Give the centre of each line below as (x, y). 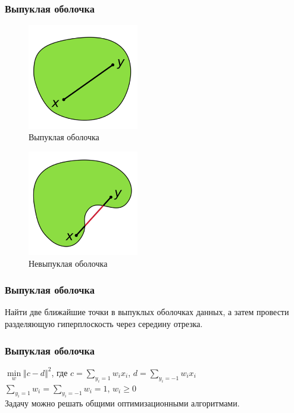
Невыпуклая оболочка (68, 263)
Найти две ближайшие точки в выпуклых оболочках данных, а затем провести (147, 312)
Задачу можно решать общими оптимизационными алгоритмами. (122, 403)
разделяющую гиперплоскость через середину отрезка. (104, 324)
